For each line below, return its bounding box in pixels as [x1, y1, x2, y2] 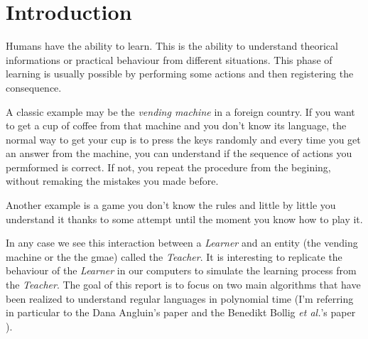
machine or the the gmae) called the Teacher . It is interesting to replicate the [6, 249, 342, 264]
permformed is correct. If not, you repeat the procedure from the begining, [6, 159, 331, 174]
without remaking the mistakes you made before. [6, 173, 219, 188]
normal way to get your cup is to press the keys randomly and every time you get [6, 131, 361, 146]
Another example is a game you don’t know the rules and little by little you [6, 198, 336, 212]
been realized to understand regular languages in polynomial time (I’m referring [6, 291, 354, 306]
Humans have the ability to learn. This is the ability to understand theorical [6, 38, 338, 53]
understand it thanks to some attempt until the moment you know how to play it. [6, 211, 363, 226]
